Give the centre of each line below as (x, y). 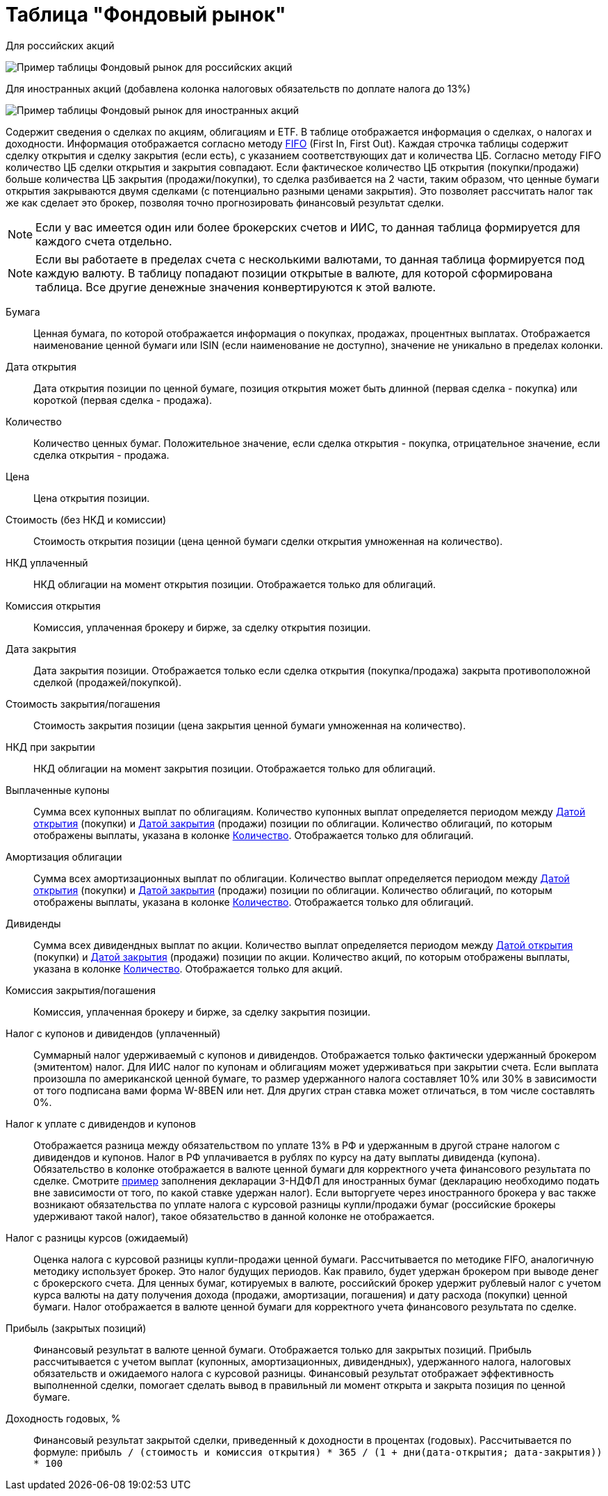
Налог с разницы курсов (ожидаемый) (97, 1237)
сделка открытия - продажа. (101, 455)
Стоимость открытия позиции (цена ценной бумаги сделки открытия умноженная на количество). (268, 541)
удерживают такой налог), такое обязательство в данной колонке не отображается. (234, 1216)
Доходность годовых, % (63, 1418)
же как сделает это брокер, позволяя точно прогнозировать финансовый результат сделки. (225, 202)
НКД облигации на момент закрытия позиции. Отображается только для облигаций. (235, 768)
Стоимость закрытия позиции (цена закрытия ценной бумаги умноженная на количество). (250, 725)
